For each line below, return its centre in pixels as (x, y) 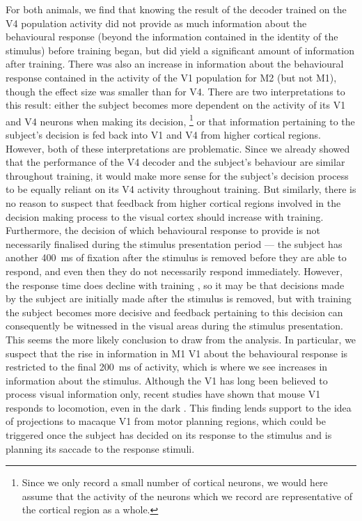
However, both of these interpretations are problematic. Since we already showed (178, 148)
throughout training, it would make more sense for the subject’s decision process (177, 175)
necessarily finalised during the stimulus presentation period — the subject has (174, 243)
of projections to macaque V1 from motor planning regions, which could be (166, 421)
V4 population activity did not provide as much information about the (156, 23)
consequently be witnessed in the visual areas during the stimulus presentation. (174, 326)
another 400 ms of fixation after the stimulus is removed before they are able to (176, 257)
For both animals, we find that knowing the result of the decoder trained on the (176, 9)
